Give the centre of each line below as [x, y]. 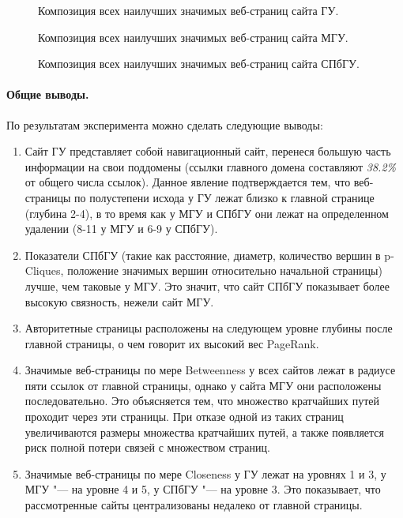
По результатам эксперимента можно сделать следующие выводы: [165, 124]
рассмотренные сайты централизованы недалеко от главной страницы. [194, 505]
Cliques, [44, 270]
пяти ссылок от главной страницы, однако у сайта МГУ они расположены [203, 385]
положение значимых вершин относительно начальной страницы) [225, 270]
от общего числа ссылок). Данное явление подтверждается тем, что [188, 182]
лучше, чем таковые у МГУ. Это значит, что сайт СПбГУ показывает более [207, 285]
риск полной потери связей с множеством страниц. [147, 447]
